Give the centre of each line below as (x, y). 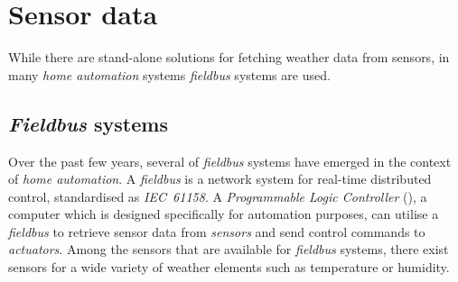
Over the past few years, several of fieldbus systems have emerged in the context (230, 161)
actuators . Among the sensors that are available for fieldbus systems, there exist (229, 249)
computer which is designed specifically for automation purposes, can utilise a (224, 214)
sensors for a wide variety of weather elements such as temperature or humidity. (229, 267)
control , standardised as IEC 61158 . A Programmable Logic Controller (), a (218, 196)
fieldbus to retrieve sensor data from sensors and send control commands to (217, 231)
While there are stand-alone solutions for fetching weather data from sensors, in (229, 57)
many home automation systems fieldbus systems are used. (169, 74)
